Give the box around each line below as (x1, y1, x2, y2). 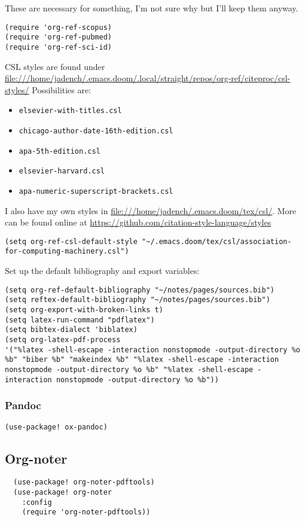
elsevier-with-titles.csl (19, 106, 122, 115)
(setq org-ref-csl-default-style (5, 237, 138, 246)
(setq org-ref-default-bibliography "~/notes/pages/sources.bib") (5, 285, 275, 294)
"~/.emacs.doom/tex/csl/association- (142, 237, 292, 246)
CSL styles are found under (5, 60, 105, 72)
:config (22, 498, 52, 507)
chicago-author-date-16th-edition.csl (19, 127, 173, 135)
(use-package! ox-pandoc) (5, 422, 108, 431)
